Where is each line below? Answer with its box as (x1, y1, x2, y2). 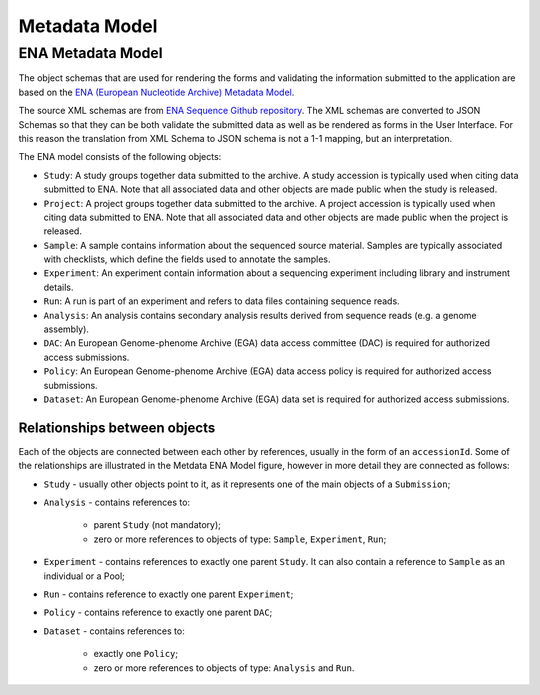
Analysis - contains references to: (43, 496, 190, 509)
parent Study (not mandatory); (93, 519, 222, 531)
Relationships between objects (18, 419, 216, 436)
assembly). (43, 323, 90, 335)
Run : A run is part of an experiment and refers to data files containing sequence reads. (43, 295, 400, 307)
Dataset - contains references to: (43, 625, 185, 637)
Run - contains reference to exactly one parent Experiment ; (43, 588, 294, 600)
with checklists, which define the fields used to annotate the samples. (43, 253, 331, 265)
